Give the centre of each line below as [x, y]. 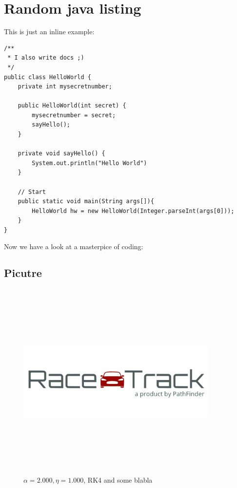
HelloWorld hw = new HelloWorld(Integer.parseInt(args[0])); [133, 211]
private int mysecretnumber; [65, 87]
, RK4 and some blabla [118, 479]
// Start [32, 192]
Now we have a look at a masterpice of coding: [74, 246]
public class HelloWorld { [48, 77]
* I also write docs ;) [46, 58]
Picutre [23, 272]
